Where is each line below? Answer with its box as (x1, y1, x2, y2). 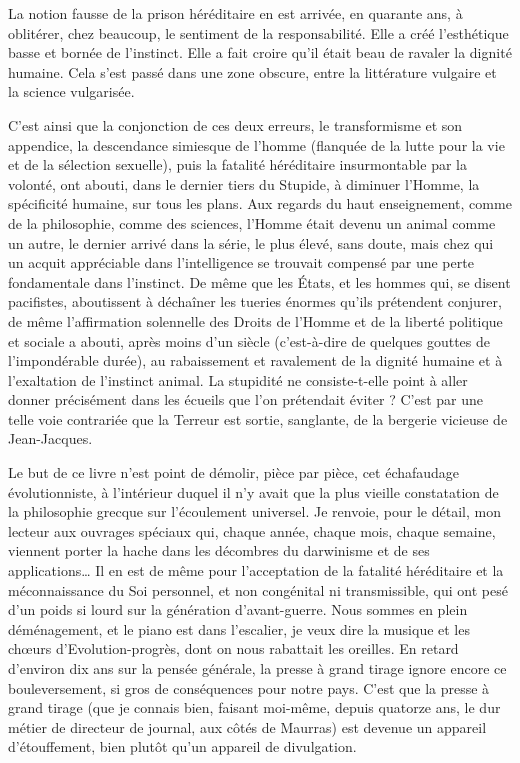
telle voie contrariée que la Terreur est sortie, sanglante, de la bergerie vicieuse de (8, 408, 508, 429)
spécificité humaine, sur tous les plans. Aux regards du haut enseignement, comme (8, 193, 512, 214)
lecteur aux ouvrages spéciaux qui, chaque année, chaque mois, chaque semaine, (8, 520, 496, 541)
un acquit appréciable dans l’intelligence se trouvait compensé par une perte (8, 252, 474, 273)
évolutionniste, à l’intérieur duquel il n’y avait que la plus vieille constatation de (8, 481, 499, 502)
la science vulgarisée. (8, 81, 135, 102)
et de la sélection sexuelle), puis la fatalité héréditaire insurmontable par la (8, 154, 467, 175)
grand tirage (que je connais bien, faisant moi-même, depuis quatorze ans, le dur (8, 697, 501, 718)
